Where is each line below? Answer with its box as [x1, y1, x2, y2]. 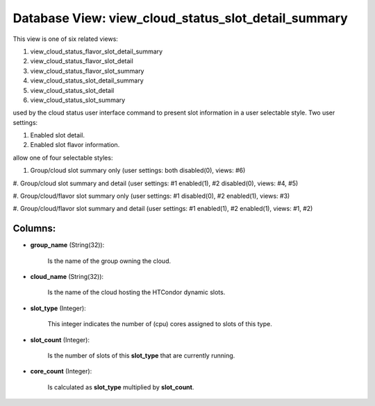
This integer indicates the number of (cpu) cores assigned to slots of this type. [47, 320, 272, 328]
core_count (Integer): [30, 367, 92, 375]
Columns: [12, 223, 56, 235]
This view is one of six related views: [12, 35, 118, 43]
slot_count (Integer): [30, 335, 90, 344]
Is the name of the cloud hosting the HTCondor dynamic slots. [47, 288, 226, 296]
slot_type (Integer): [30, 304, 86, 312]
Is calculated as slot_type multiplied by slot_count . [47, 382, 194, 391]
